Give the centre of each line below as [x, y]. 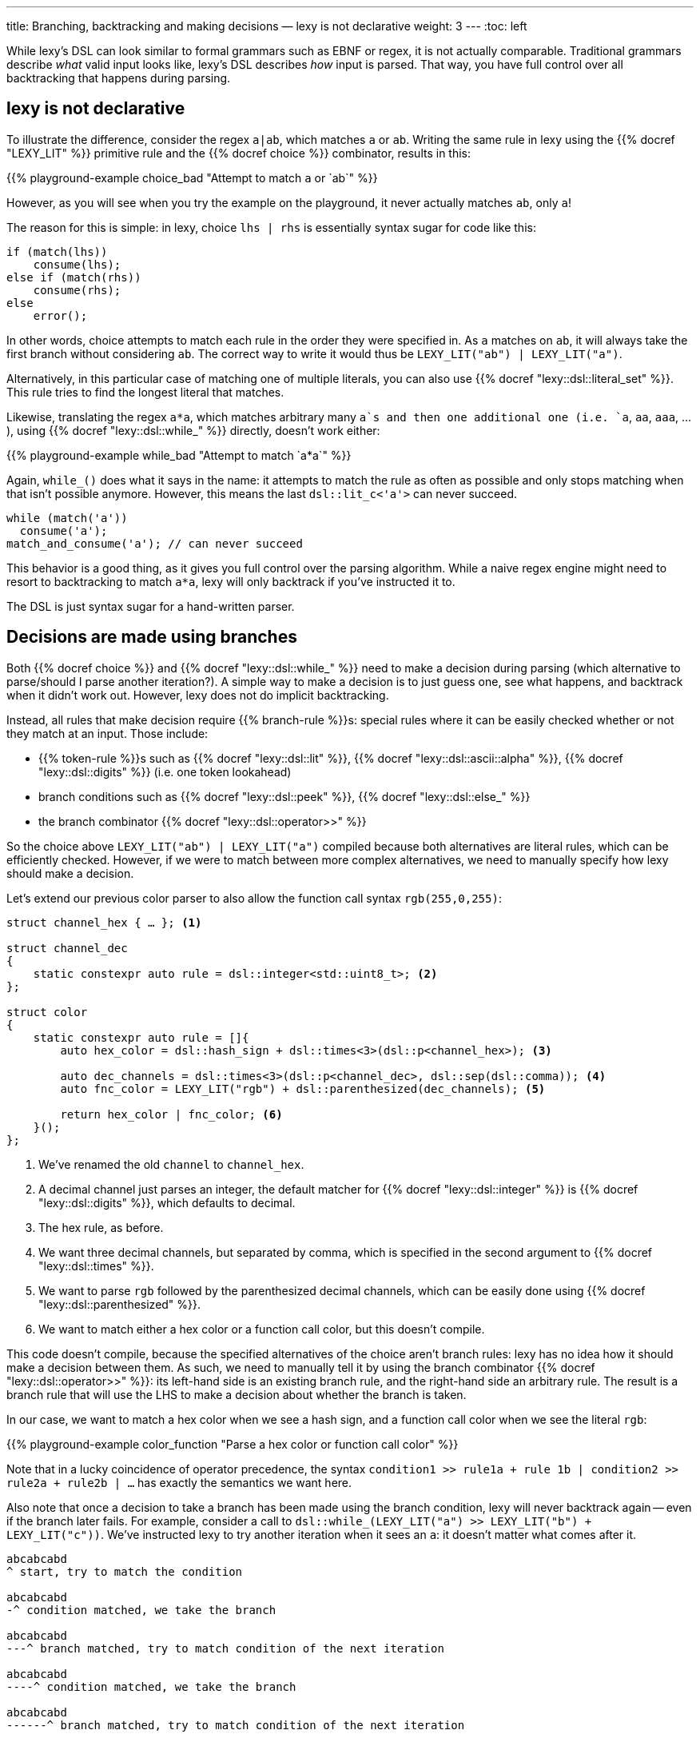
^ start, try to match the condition [125, 1571]
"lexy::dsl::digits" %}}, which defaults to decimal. [167, 1202]
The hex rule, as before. [101, 1227]
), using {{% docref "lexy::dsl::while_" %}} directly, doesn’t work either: [193, 430]
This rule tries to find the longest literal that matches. [145, 392]
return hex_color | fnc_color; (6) [171, 1114]
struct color [47, 1012]
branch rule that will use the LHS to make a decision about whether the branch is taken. [237, 1394]
